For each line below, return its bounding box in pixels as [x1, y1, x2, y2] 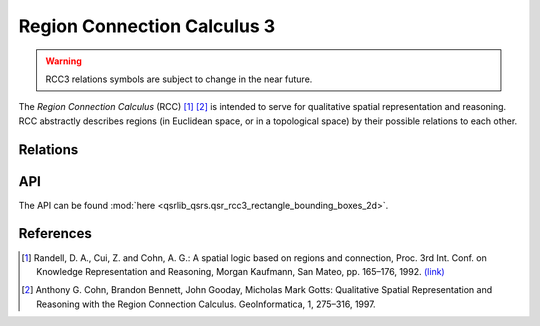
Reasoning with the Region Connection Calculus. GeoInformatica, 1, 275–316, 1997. [36, 298, 376, 310]
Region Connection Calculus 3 [18, 15, 276, 37]
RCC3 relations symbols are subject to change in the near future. [45, 73, 313, 85]
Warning [45, 55, 82, 67]
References [18, 225, 92, 242]
